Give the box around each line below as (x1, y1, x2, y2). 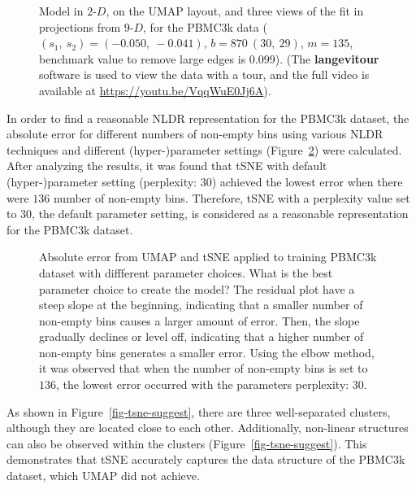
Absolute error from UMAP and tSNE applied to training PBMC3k (39, 248, 377, 265)
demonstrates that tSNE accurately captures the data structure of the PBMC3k (6, 451, 405, 468)
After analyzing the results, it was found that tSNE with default (6, 157, 327, 174)
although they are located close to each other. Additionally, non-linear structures (6, 419, 409, 436)
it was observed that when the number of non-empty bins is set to (39, 360, 368, 377)
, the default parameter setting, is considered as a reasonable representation (32, 205, 409, 222)
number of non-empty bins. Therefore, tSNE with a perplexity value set (53, 189, 410, 206)
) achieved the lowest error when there (211, 172, 403, 190)
